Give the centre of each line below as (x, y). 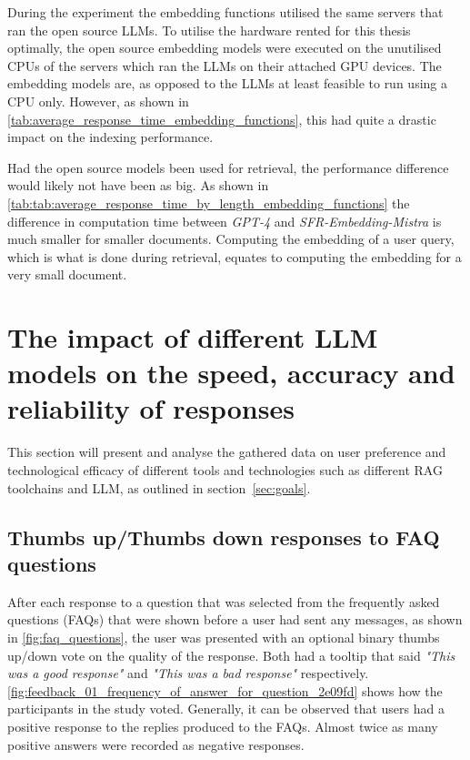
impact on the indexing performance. (110, 137)
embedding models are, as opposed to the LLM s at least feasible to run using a (227, 83)
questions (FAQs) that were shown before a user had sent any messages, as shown (235, 619)
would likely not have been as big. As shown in (138, 185)
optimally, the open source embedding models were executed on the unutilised (225, 48)
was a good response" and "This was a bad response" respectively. (188, 673)
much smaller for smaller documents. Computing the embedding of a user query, (231, 239)
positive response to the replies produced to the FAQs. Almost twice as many (223, 726)
